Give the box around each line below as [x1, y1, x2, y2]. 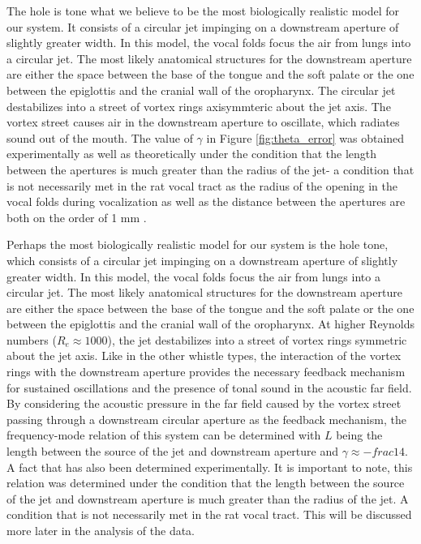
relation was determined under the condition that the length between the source [6, 474, 405, 491]
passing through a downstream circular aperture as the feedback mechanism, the [6, 410, 406, 427]
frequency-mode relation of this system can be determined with [6, 426, 321, 443]
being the [336, 426, 383, 443]
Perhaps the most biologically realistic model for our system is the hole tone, [6, 236, 389, 253]
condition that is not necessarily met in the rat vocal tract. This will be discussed [6, 506, 412, 523]
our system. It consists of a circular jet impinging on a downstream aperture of [6, 18, 399, 35]
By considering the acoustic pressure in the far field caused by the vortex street [6, 395, 402, 412]
